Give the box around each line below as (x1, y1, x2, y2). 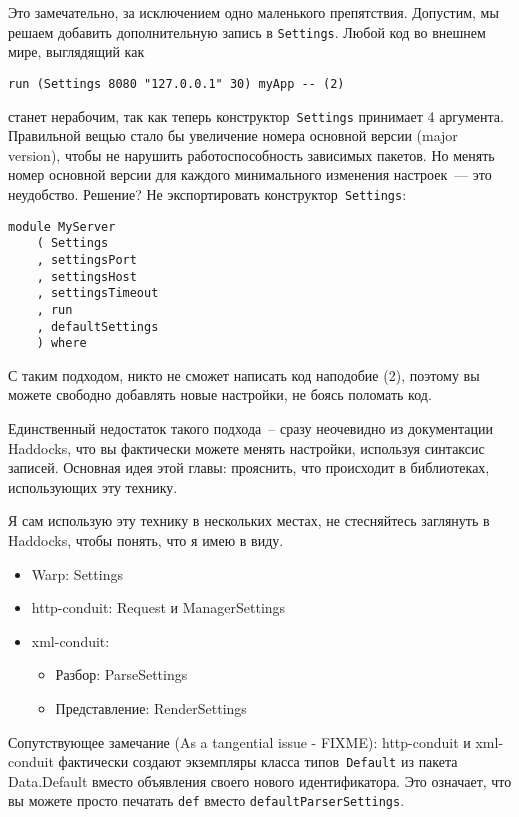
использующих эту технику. (8, 476, 178, 497)
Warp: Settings (31, 563, 123, 584)
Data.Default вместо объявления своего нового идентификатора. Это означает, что (8, 770, 512, 791)
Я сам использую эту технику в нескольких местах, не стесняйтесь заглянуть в (8, 510, 490, 531)
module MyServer (8, 219, 116, 234)
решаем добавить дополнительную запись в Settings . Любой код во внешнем (8, 21, 486, 42)
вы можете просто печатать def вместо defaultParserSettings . (8, 790, 405, 811)
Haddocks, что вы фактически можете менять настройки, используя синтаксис (8, 437, 485, 458)
